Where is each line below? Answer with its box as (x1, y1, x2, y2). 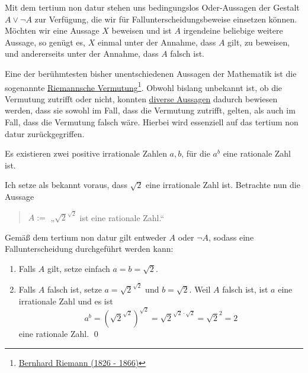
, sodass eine (208, 231, 254, 243)
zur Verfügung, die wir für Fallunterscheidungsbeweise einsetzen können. (34, 12, 297, 25)
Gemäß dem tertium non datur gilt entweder (5, 231, 166, 243)
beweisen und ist (111, 24, 172, 37)
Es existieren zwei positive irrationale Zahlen (5, 147, 167, 160)
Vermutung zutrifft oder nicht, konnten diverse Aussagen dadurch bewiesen (5, 92, 278, 105)
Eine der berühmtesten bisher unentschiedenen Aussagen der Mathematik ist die (5, 67, 297, 79)
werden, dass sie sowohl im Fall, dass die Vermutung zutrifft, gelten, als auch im (5, 104, 296, 116)
